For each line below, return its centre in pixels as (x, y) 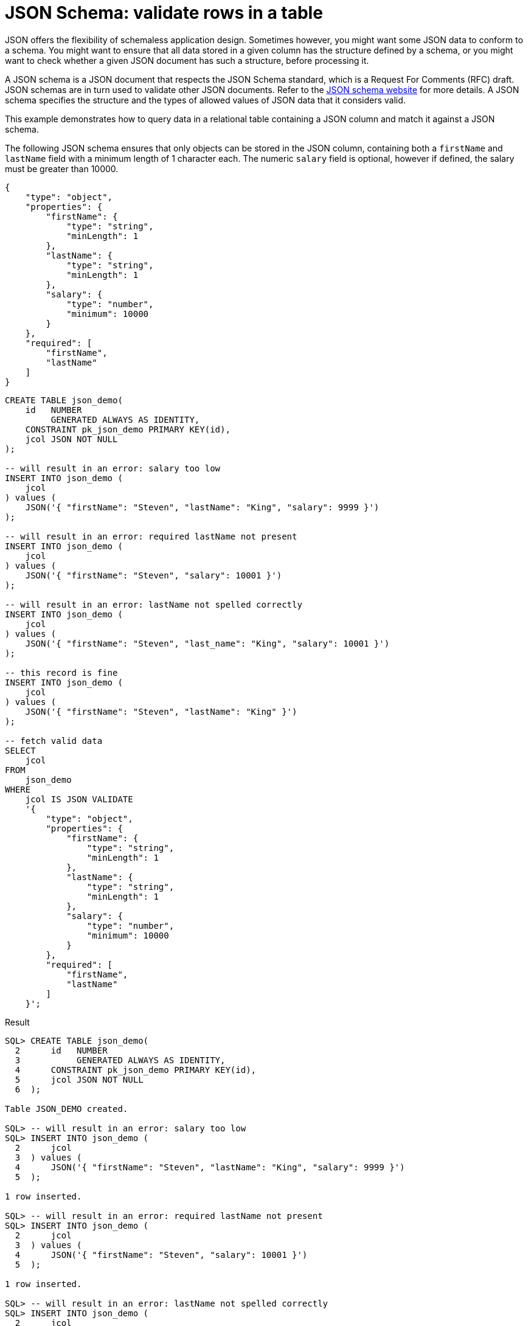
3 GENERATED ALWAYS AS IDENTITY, (120, 1060)
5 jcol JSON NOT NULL (79, 1079)
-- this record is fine (61, 672)
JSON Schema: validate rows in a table (164, 13)
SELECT (20, 750)
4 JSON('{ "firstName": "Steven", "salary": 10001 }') (161, 1255)
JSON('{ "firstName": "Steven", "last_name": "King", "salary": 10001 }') (207, 643)
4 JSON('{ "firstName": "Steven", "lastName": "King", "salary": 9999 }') (210, 1167)
